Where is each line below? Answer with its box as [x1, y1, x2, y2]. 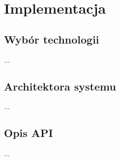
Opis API [4, 125, 53, 140]
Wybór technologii [4, 31, 99, 46]
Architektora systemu [4, 78, 116, 93]
